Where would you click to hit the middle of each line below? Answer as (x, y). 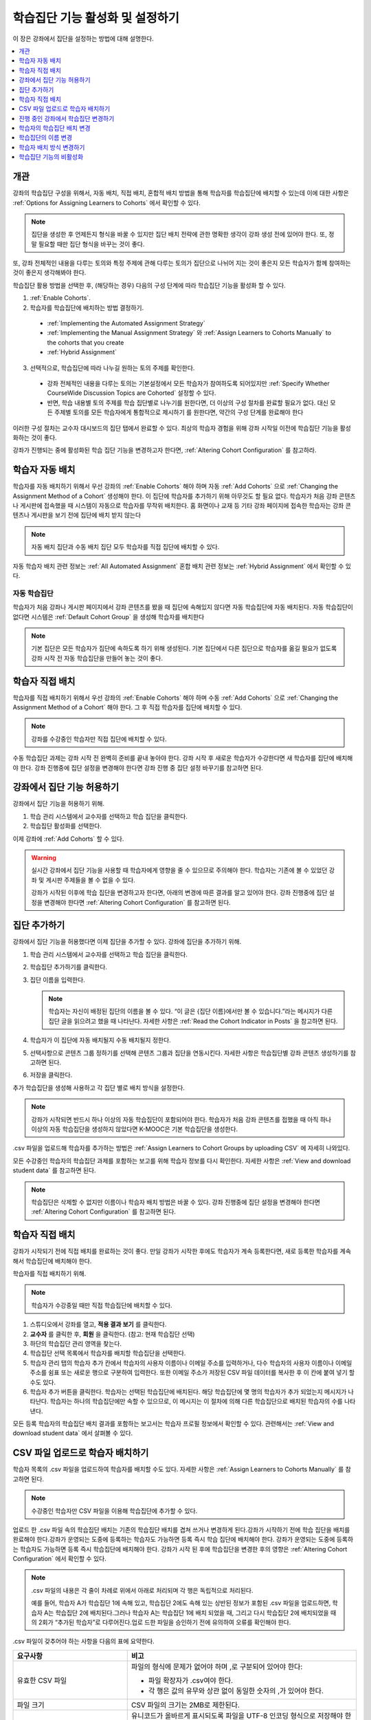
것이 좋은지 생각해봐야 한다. (49, 272)
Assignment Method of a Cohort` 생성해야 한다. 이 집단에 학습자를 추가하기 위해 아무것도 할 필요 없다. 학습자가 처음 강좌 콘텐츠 (184, 496)
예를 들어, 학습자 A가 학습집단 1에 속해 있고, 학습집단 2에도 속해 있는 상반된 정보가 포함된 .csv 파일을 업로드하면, (181, 1603)
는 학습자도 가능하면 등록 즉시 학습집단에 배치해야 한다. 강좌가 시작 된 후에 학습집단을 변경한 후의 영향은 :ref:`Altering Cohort (180, 1549)
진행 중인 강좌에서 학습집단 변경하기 (67, 118)
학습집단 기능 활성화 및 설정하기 (96, 18)
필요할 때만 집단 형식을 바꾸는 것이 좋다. (91, 244)
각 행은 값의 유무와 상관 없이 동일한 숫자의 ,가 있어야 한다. (236, 1690)
